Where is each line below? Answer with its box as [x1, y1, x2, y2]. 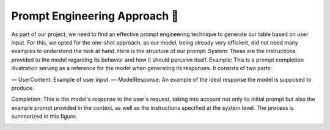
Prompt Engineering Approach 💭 [11, 9, 179, 23]
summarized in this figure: [11, 113, 77, 120]
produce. [11, 84, 35, 92]
